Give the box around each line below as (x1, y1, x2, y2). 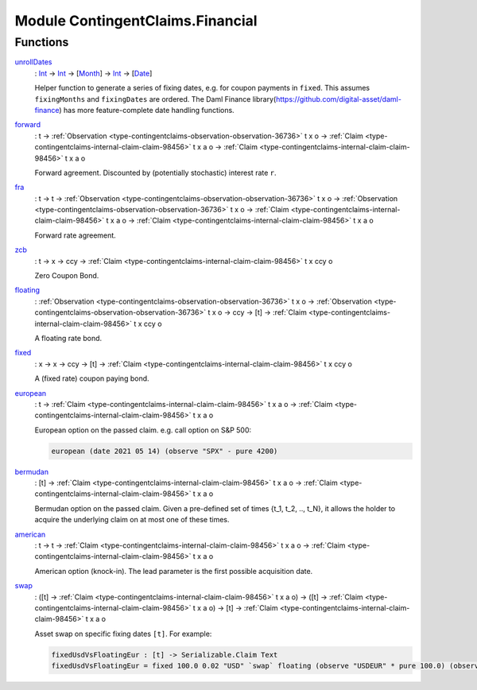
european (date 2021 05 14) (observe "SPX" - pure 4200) (51, 446, 278, 455)
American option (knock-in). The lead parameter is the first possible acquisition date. (34, 566, 313, 576)
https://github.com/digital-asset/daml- (275, 94, 401, 103)
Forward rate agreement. (34, 231, 117, 240)
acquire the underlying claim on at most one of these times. (34, 515, 230, 525)
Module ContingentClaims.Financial (14, 12, 258, 29)
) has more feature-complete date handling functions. (58, 105, 235, 114)
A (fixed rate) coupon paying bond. (34, 374, 150, 383)
